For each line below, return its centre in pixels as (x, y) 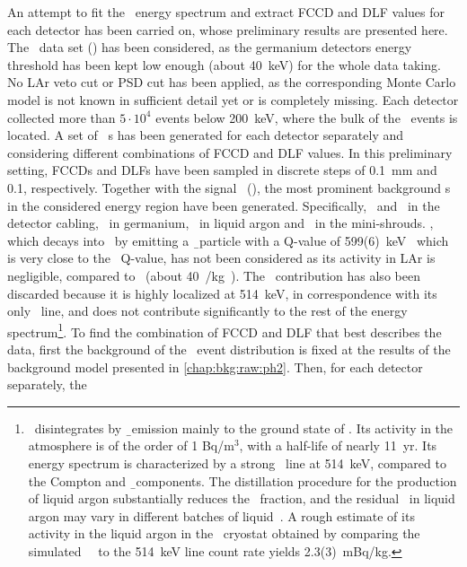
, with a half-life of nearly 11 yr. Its (338, 445)
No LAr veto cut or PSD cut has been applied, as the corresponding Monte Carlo (232, 82)
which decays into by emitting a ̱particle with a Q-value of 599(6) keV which (228, 240)
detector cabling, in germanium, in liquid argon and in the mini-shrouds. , (220, 223)
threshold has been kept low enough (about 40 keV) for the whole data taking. (224, 64)
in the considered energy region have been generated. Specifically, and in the (224, 205)
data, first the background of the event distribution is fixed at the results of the (229, 349)
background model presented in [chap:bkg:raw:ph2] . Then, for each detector (215, 366)
